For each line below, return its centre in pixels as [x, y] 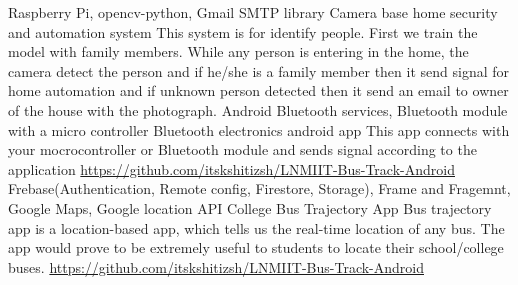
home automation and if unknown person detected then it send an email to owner [258, 90]
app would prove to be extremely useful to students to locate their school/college [256, 247]
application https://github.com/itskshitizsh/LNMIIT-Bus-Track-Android [231, 168]
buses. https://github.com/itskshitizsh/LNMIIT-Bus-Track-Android [216, 266]
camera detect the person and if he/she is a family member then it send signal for [259, 70]
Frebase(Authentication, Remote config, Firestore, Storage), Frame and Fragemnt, [259, 188]
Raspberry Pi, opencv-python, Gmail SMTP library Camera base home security [253, 12]
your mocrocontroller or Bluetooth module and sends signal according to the [242, 149]
